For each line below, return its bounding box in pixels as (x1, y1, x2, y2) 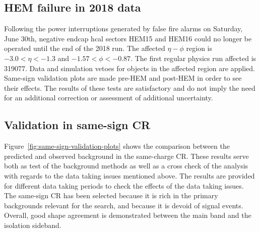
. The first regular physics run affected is (131, 52, 256, 63)
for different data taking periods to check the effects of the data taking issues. (4, 180, 244, 191)
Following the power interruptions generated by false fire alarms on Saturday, (4, 23, 243, 34)
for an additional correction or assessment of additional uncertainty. (4, 92, 213, 103)
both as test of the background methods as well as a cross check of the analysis (4, 160, 248, 171)
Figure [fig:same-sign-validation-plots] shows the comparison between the (4, 141, 230, 151)
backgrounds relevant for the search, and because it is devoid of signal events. (4, 200, 243, 210)
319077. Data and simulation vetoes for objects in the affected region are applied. (4, 63, 255, 73)
